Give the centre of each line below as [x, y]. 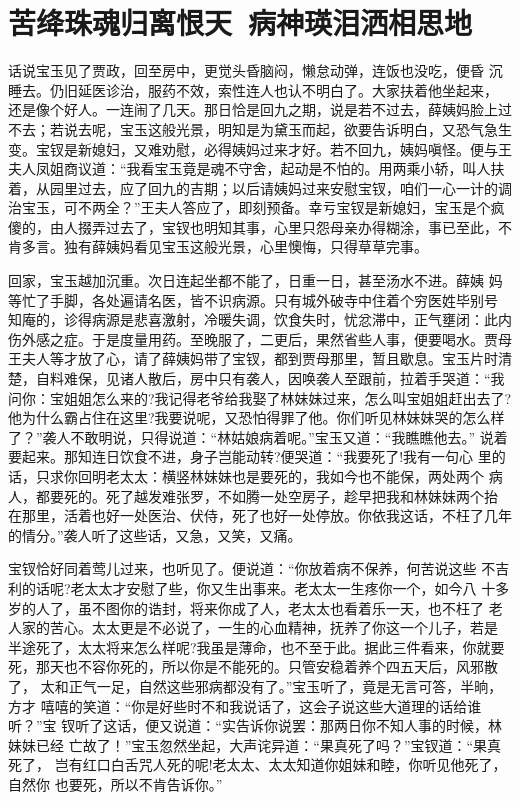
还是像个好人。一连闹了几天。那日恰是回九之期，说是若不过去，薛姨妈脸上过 [260, 109]
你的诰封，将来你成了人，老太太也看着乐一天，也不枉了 [301, 607]
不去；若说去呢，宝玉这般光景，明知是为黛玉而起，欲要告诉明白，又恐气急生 [260, 128]
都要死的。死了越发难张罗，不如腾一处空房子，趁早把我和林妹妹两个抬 [266, 495]
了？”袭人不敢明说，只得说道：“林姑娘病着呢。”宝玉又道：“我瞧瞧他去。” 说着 [258, 436]
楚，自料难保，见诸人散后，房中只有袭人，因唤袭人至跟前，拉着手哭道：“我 [256, 378]
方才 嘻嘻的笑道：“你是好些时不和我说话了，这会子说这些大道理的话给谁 [245, 705]
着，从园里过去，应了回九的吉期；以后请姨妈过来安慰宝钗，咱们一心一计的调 [260, 187]
